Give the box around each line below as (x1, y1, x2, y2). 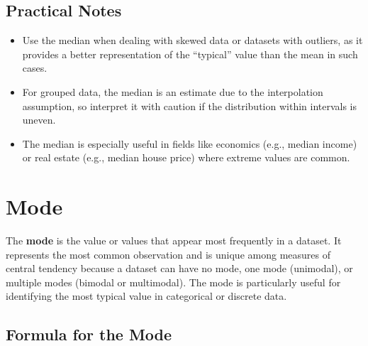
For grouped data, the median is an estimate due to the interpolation (22, 84, 323, 99)
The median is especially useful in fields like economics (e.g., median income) (22, 136, 357, 151)
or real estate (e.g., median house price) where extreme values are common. (22, 150, 350, 165)
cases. (22, 60, 48, 75)
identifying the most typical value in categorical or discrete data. (6, 288, 287, 303)
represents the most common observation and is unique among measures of (6, 247, 330, 261)
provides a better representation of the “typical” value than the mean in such (22, 46, 358, 61)
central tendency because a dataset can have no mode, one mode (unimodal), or (6, 261, 353, 276)
